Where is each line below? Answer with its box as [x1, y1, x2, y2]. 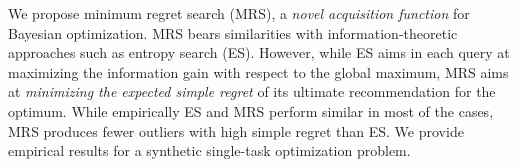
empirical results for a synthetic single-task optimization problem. [8, 140, 411, 161]
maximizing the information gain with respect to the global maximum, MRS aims [8, 61, 509, 82]
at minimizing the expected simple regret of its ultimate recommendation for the [8, 81, 496, 102]
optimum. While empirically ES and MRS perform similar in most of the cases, [8, 100, 494, 121]
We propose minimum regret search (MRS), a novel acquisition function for [8, 3, 470, 23]
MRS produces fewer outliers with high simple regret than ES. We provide [8, 120, 464, 141]
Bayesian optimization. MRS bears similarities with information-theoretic [8, 22, 458, 43]
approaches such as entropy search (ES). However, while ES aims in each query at [8, 42, 510, 63]
